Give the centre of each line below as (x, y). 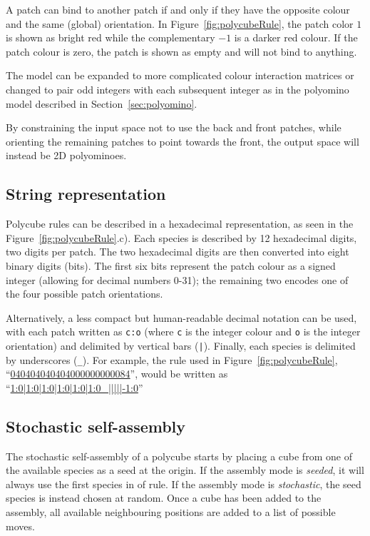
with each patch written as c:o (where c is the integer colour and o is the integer (183, 332)
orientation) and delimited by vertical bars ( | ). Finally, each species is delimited (181, 345)
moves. (20, 526)
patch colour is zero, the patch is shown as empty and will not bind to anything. (181, 51)
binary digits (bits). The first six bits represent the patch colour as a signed (171, 265)
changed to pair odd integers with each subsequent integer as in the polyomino (178, 89)
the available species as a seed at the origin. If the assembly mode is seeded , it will (185, 470)
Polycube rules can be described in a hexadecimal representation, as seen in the (180, 224)
